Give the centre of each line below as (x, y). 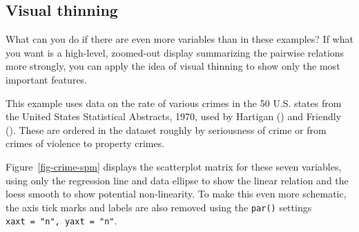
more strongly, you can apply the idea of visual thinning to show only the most (173, 66)
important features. (47, 79)
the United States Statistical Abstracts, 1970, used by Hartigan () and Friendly (174, 116)
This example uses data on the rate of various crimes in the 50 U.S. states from (174, 103)
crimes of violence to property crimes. (85, 143)
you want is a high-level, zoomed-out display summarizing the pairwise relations (175, 52)
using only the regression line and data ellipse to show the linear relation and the (177, 180)
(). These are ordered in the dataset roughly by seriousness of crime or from (166, 129)
